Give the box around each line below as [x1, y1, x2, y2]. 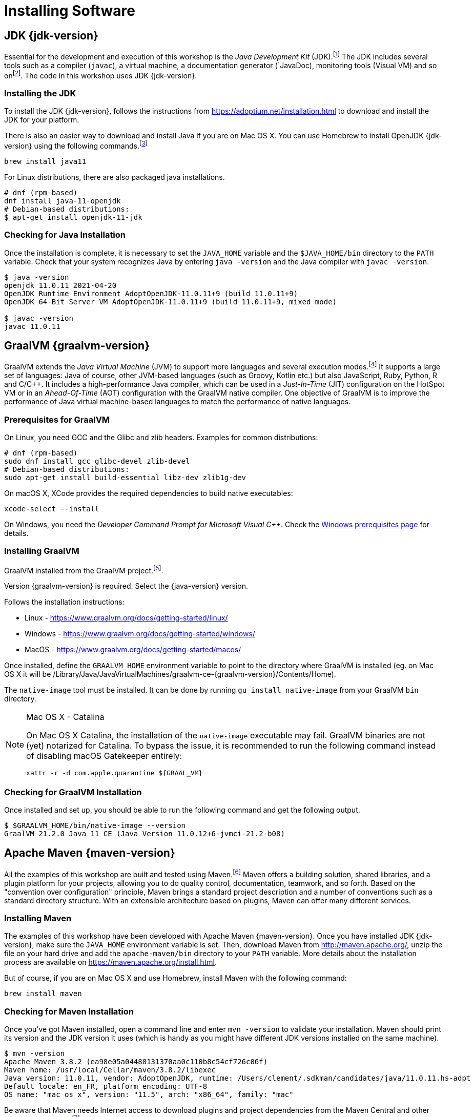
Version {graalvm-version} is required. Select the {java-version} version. [4, 582, 249, 591]
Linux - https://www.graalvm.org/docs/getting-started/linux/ [25, 613, 228, 623]
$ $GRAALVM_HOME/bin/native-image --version [4, 821, 186, 830]
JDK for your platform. [4, 115, 79, 125]
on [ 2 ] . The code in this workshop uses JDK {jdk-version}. [4, 69, 197, 80]
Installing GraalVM [4, 546, 79, 556]
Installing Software [4, 2, 135, 19]
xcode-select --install [4, 504, 99, 513]
